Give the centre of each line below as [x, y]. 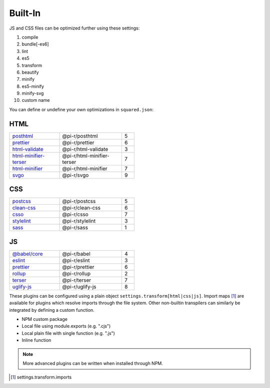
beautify [30, 72]
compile [30, 37]
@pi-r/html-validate [85, 149]
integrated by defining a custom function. [52, 310]
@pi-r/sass [75, 228]
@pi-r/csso [75, 215]
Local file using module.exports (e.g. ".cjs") [66, 326]
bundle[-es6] [35, 44]
